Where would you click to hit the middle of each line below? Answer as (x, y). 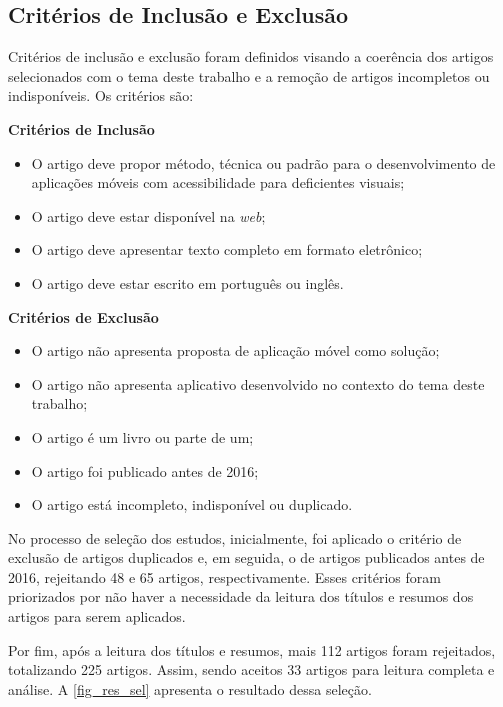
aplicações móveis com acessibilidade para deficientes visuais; (218, 182)
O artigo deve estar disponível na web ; (148, 215)
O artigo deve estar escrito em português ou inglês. (187, 282)
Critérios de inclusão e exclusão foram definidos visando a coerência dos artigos (251, 56)
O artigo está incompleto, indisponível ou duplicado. (192, 504)
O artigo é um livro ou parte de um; (142, 436)
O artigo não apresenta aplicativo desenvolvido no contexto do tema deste (258, 383)
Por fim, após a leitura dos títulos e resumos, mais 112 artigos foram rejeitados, (252, 649)
